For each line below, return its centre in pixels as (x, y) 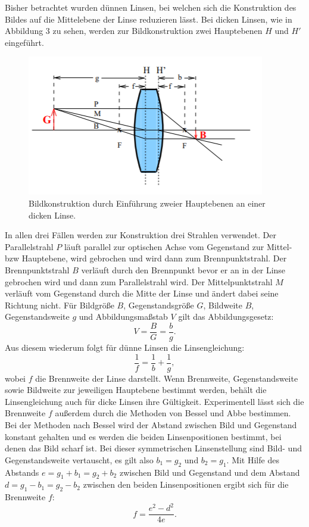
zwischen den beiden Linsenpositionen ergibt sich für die (186, 484)
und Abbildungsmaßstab (123, 316)
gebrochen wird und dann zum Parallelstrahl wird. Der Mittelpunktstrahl (139, 281)
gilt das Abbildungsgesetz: (226, 316)
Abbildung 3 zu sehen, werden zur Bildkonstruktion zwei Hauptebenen (134, 31)
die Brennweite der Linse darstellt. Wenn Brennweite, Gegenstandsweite (167, 378)
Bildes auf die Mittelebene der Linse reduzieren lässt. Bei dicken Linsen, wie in (149, 19)
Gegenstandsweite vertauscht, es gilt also (79, 459)
